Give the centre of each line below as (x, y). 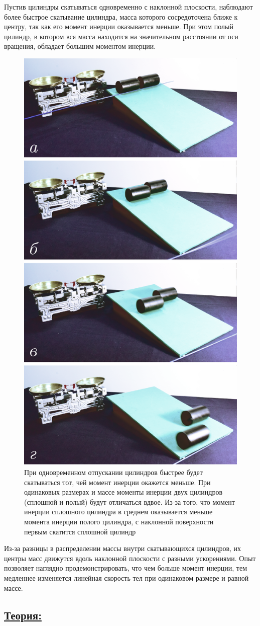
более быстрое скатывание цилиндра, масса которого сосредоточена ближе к (121, 16)
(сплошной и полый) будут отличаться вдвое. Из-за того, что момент (129, 501)
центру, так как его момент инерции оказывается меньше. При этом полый (119, 26)
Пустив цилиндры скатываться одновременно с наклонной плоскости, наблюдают (128, 7)
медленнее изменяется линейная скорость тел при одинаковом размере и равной (126, 578)
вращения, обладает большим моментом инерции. (80, 46)
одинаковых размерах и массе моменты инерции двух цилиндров (123, 492)
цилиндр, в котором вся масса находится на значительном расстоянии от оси (121, 36)
